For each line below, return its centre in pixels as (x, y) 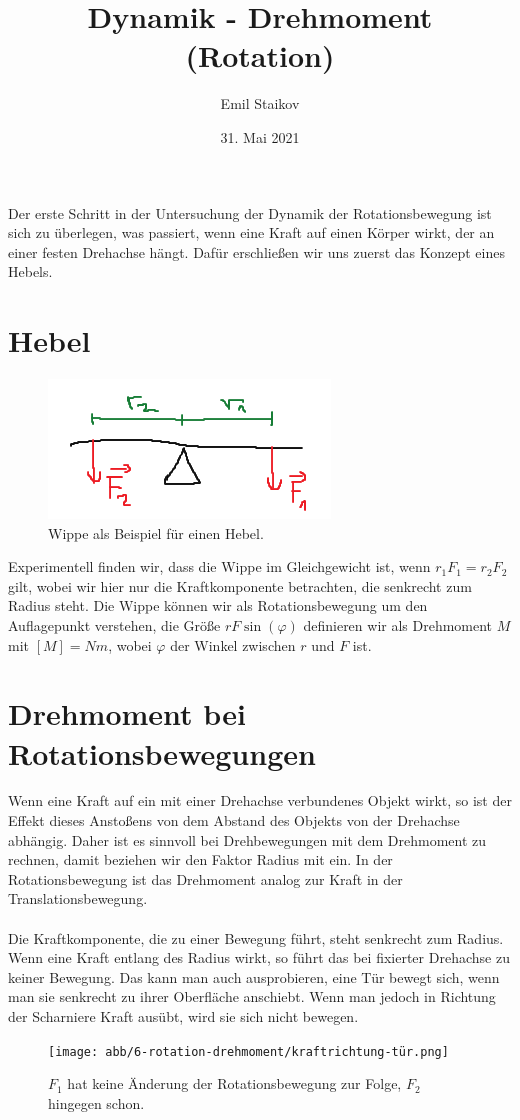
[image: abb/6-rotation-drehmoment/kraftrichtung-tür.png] (248, 1051)
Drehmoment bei (127, 713)
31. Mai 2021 (260, 136)
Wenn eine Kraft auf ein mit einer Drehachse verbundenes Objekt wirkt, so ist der (260, 800)
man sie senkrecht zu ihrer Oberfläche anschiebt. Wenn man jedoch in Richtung (252, 996)
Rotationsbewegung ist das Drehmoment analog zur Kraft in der (205, 878)
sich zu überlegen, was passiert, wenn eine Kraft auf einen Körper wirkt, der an (251, 232)
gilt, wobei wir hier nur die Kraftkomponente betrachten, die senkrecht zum (240, 585)
